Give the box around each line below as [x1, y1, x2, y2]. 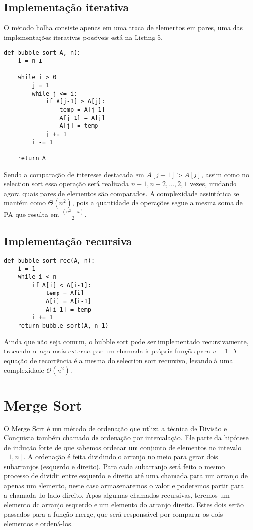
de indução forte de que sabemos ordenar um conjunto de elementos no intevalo [4, 442, 242, 452]
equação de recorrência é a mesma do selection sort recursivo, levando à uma [4, 355, 233, 365]
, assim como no [201, 169, 250, 179]
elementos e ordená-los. [4, 518, 73, 529]
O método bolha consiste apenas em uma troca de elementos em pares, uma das [4, 22, 243, 33]
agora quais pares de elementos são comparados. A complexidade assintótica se [4, 188, 239, 198]
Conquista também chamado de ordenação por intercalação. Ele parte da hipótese [4, 432, 249, 443]
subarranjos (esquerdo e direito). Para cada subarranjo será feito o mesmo [4, 461, 225, 471]
